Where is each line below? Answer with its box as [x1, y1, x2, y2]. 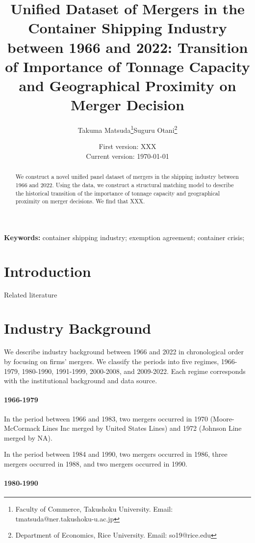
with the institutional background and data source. [4, 375, 157, 386]
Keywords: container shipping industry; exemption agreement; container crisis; [4, 232, 245, 242]
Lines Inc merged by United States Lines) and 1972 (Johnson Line [42, 423, 242, 433]
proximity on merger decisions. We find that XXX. [15, 197, 145, 205]
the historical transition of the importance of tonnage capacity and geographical [15, 189, 220, 197]
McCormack [4, 423, 40, 433]
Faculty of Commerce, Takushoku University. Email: [15, 504, 173, 514]
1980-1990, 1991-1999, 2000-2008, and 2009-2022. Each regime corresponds [22, 366, 246, 376]
